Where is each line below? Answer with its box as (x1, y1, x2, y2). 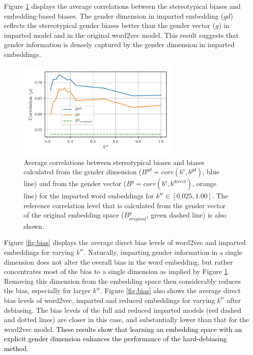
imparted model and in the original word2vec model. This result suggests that (4, 29, 239, 40)
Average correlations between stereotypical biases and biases (24, 157, 204, 167)
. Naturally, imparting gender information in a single (84, 246, 242, 257)
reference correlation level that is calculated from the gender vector (24, 200, 225, 210)
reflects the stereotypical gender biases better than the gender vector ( (4, 20, 216, 30)
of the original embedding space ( (24, 210, 124, 220)
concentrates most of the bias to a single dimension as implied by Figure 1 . (4, 266, 230, 276)
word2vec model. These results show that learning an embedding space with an (4, 324, 242, 334)
